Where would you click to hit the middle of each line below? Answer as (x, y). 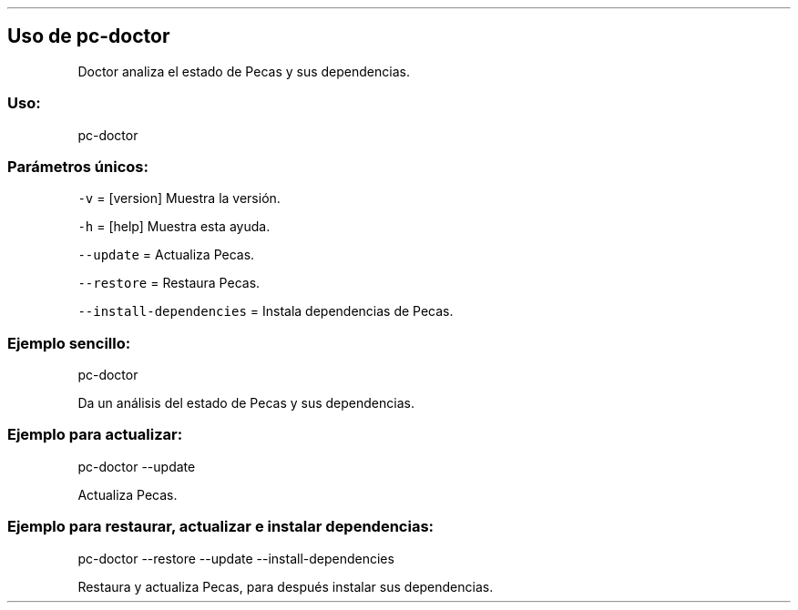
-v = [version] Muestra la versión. (179, 198)
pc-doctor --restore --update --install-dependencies (236, 558)
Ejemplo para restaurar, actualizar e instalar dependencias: (221, 527)
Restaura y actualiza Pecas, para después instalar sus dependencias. (286, 586)
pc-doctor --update (137, 466)
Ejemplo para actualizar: (95, 435)
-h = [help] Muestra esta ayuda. (174, 227)
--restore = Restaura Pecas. (169, 283)
